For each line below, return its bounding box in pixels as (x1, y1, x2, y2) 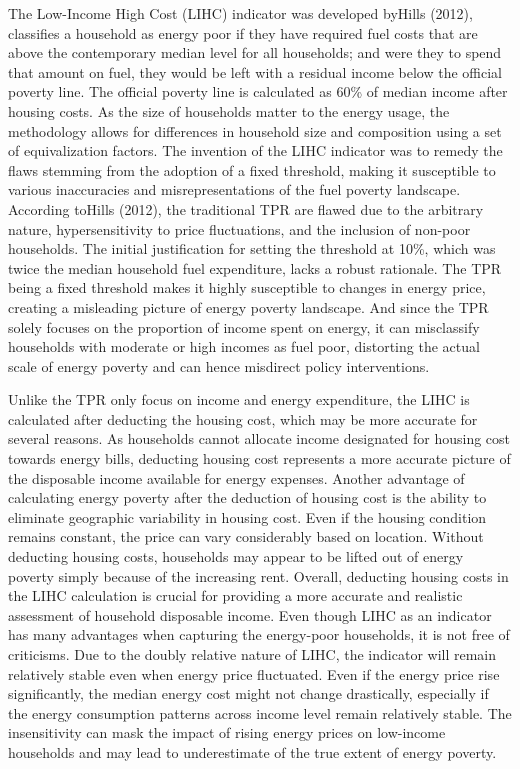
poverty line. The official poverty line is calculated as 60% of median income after (8, 81, 508, 102)
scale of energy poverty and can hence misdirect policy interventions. (8, 355, 430, 376)
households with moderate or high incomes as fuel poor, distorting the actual (8, 336, 480, 357)
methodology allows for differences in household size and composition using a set (8, 120, 502, 141)
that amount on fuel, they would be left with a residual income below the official (8, 61, 503, 82)
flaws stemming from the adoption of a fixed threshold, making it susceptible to (8, 159, 496, 180)
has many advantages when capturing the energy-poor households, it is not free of (8, 624, 510, 645)
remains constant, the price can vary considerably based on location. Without (8, 526, 484, 547)
